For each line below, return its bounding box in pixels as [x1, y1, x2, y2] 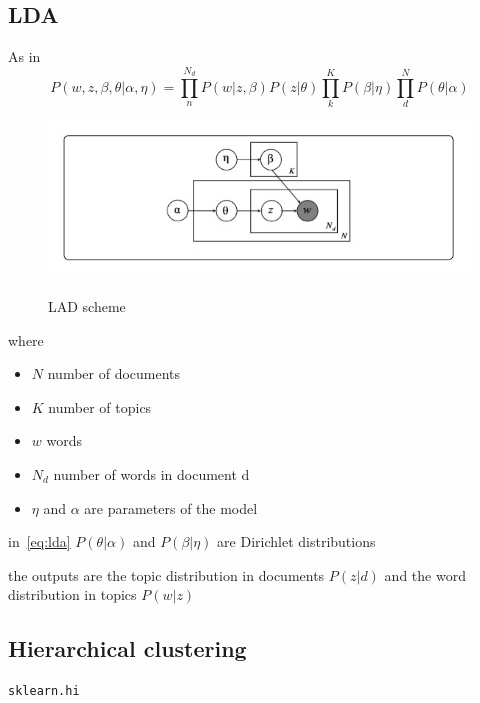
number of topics [48, 396, 152, 417]
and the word [384, 564, 466, 585]
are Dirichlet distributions [217, 531, 376, 552]
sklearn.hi [8, 684, 80, 699]
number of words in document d [53, 463, 250, 484]
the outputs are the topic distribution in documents [8, 564, 325, 585]
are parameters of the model [84, 497, 258, 518]
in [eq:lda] [8, 531, 71, 552]
